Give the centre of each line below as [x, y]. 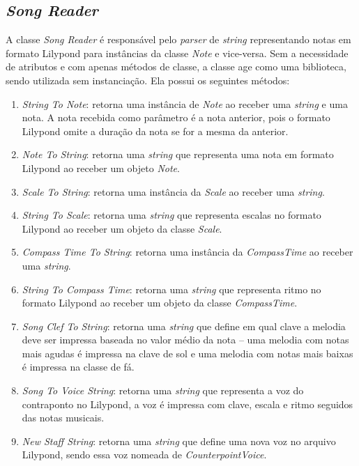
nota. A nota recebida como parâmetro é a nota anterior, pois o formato [176, 117]
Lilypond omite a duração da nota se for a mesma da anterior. [155, 131]
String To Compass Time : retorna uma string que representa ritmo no [171, 289]
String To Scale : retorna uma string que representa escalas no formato [171, 215]
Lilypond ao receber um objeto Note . [101, 168]
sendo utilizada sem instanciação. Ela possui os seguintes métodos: [148, 80]
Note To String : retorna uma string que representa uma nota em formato [178, 154]
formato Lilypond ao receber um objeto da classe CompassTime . [160, 303]
